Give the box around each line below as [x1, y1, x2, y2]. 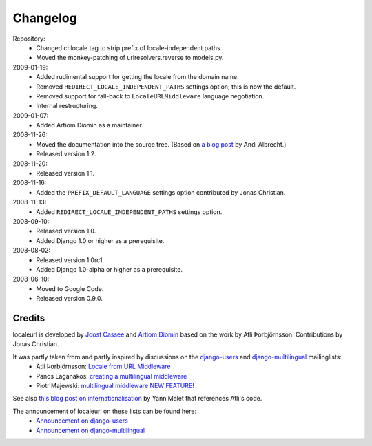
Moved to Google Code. [36, 284, 104, 293]
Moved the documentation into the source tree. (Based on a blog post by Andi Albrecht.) [36, 140, 287, 148]
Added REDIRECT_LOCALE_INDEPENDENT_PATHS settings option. [36, 207, 223, 216]
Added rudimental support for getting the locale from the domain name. [36, 73, 239, 81]
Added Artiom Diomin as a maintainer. [36, 121, 144, 129]
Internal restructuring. [36, 102, 98, 110]
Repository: [12, 34, 45, 43]
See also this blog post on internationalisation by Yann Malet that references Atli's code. [12, 394, 262, 403]
